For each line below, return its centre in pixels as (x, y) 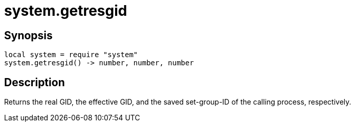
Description (35, 82)
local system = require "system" (71, 55)
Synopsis (28, 35)
